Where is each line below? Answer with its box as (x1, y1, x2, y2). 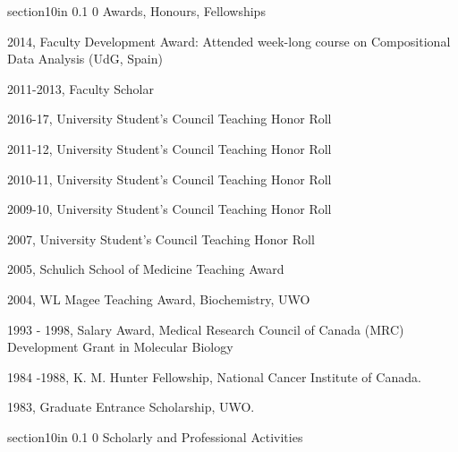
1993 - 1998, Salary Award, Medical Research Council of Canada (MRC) (7, 320, 404, 338)
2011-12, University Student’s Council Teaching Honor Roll (7, 139, 332, 158)
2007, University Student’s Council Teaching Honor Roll (7, 229, 315, 248)
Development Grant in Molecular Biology (7, 337, 233, 356)
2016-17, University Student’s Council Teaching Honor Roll (7, 109, 332, 128)
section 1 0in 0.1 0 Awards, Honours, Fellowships (7, 2, 266, 20)
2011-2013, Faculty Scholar (7, 79, 154, 98)
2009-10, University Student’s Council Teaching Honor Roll (7, 200, 332, 218)
